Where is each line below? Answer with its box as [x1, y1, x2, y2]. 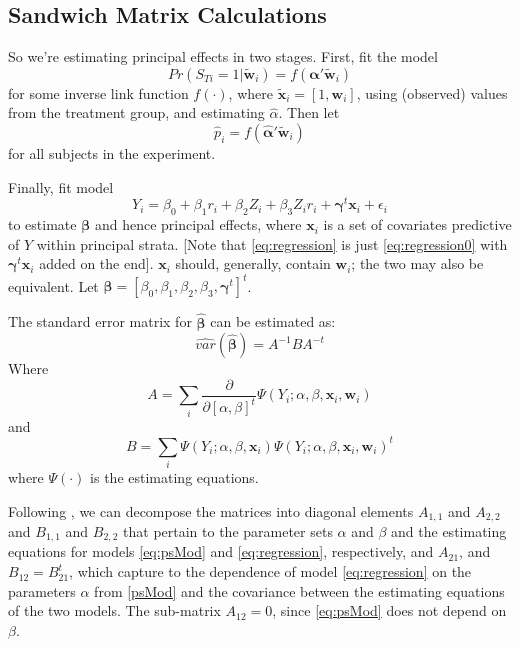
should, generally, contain [175, 253, 331, 274]
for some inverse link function [8, 82, 189, 103]
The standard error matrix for [8, 311, 192, 332]
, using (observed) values [356, 82, 508, 103]
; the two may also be [351, 253, 484, 274]
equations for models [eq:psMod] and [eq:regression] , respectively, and [8, 541, 434, 562]
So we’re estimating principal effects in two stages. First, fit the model [8, 46, 438, 67]
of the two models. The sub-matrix [8, 600, 221, 621]
